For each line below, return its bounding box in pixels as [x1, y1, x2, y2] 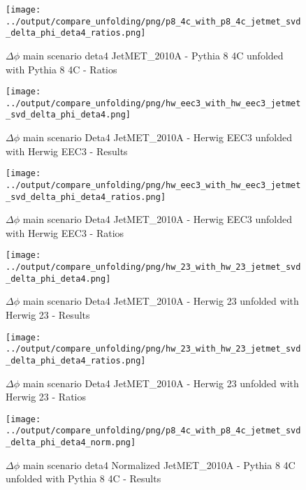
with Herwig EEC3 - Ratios [6, 225, 124, 240]
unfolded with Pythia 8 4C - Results [6, 471, 161, 486]
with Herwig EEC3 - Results [6, 143, 128, 158]
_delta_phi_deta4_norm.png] [6, 438, 136, 448]
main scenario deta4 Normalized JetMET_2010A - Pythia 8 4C [22, 457, 296, 472]
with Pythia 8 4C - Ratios [6, 62, 117, 76]
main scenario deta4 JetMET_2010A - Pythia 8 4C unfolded [22, 48, 284, 62]
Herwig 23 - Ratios [6, 389, 87, 404]
